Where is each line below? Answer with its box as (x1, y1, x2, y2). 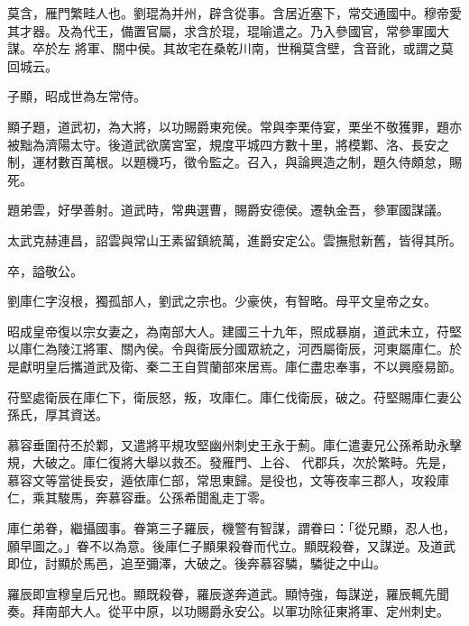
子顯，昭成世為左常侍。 (7, 87, 146, 106)
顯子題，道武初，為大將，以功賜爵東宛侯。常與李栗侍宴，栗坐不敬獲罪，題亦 (7, 116, 462, 135)
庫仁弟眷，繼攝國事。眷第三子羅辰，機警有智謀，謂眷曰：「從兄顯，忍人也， (7, 519, 455, 538)
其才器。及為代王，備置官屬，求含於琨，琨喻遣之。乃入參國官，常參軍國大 (7, 21, 449, 40)
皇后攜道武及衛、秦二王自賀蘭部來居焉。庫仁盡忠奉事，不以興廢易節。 (44, 356, 462, 375)
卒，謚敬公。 (7, 261, 83, 280)
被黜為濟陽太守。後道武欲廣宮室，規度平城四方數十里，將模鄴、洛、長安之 (7, 134, 449, 153)
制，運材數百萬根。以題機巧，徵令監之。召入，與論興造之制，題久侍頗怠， (7, 152, 449, 171)
